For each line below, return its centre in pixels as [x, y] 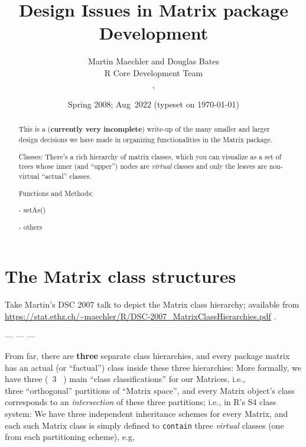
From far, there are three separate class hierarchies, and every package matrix [147, 356]
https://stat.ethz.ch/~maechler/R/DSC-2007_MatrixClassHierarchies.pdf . [141, 316]
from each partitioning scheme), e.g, [70, 437]
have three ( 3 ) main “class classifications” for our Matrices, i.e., [125, 379]
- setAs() [32, 210]
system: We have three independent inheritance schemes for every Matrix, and [147, 413]
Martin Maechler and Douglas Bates [154, 61]
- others [30, 226]
